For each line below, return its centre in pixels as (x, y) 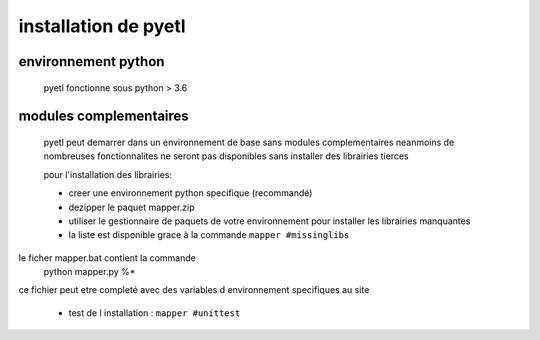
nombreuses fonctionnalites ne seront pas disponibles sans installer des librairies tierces (226, 156)
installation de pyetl (102, 26)
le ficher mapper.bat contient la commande (107, 257)
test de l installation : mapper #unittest (154, 312)
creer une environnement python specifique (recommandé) (190, 193)
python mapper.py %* (89, 272)
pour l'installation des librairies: (108, 174)
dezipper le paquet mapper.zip (131, 207)
